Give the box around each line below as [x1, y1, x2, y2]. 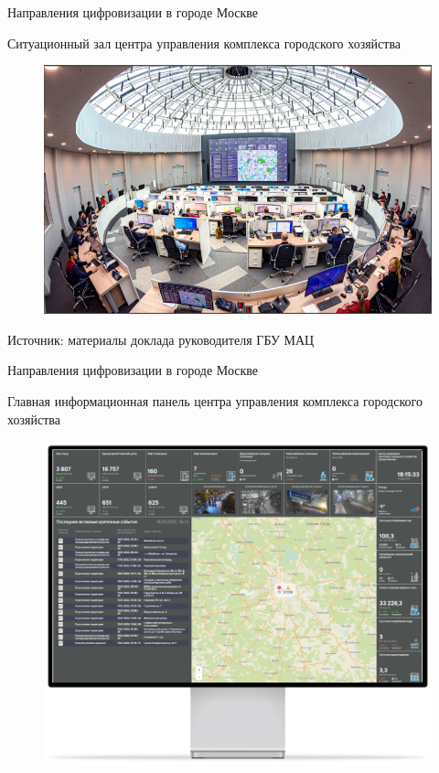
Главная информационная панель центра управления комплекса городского [7, 392, 423, 411]
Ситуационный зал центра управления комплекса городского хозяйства [7, 33, 402, 52]
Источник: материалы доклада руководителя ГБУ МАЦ [7, 329, 315, 349]
